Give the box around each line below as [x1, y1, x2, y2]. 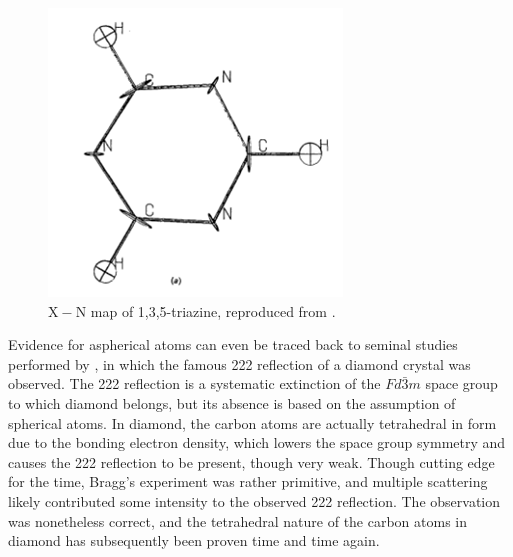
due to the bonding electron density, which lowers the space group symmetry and [8, 432, 506, 453]
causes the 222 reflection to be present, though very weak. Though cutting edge [8, 451, 495, 472]
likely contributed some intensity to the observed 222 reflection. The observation [8, 490, 500, 511]
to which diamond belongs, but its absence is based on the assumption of [8, 392, 456, 413]
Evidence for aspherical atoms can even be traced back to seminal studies [8, 334, 458, 355]
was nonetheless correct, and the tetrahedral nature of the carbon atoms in [8, 510, 468, 531]
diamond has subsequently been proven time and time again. [8, 530, 380, 551]
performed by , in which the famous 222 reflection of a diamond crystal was [8, 353, 471, 374]
